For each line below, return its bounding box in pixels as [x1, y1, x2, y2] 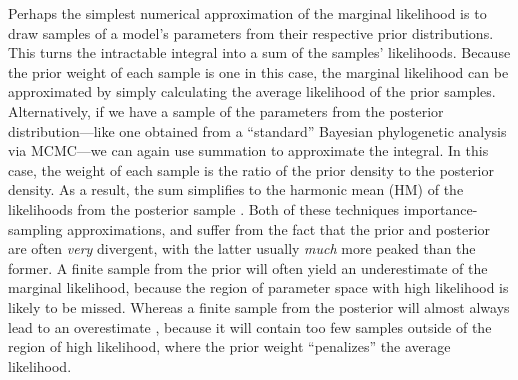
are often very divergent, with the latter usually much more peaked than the [8, 238, 476, 259]
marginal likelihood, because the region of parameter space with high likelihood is [8, 277, 509, 298]
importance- [403, 198, 478, 219]
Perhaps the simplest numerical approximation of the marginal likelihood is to [8, 3, 487, 23]
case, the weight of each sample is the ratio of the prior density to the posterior [8, 159, 494, 180]
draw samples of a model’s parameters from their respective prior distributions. [8, 22, 494, 43]
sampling [8, 218, 63, 239]
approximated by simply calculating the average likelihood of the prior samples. [8, 81, 496, 102]
